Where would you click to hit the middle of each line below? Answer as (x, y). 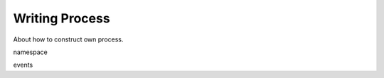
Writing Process (62, 18)
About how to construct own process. (68, 39)
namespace (30, 52)
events (23, 65)
